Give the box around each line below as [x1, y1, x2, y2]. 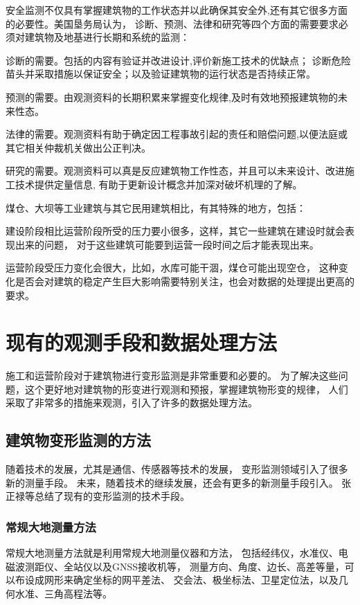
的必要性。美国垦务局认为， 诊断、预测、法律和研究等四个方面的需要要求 [6, 16, 339, 30]
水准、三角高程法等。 [15, 586, 112, 600]
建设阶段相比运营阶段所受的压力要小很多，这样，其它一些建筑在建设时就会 [6, 224, 345, 238]
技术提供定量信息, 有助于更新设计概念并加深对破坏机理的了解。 [15, 177, 303, 191]
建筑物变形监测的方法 [6, 429, 151, 451]
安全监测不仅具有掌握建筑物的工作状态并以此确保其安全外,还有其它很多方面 [6, 3, 348, 17]
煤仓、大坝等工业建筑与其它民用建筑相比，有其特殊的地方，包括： [6, 200, 306, 215]
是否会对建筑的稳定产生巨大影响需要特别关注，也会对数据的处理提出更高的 [15, 273, 354, 288]
